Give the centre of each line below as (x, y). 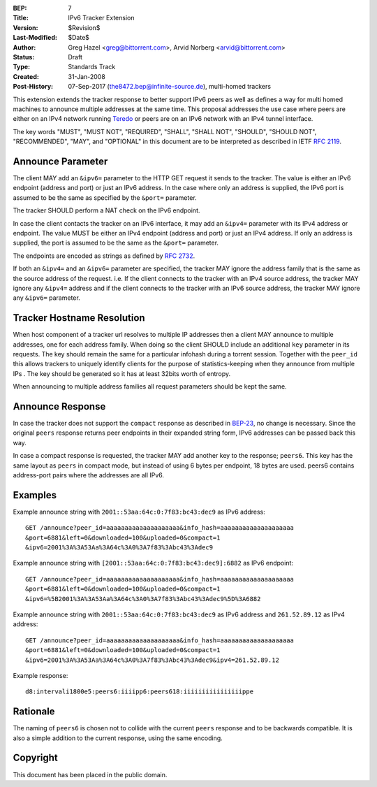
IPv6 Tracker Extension (101, 18)
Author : (24, 47)
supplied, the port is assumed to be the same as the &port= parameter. (116, 243)
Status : (24, 57)
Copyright (36, 758)
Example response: (40, 675)
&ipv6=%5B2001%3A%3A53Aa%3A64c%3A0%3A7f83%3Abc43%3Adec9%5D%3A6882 (143, 599)
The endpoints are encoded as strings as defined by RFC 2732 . (104, 256)
